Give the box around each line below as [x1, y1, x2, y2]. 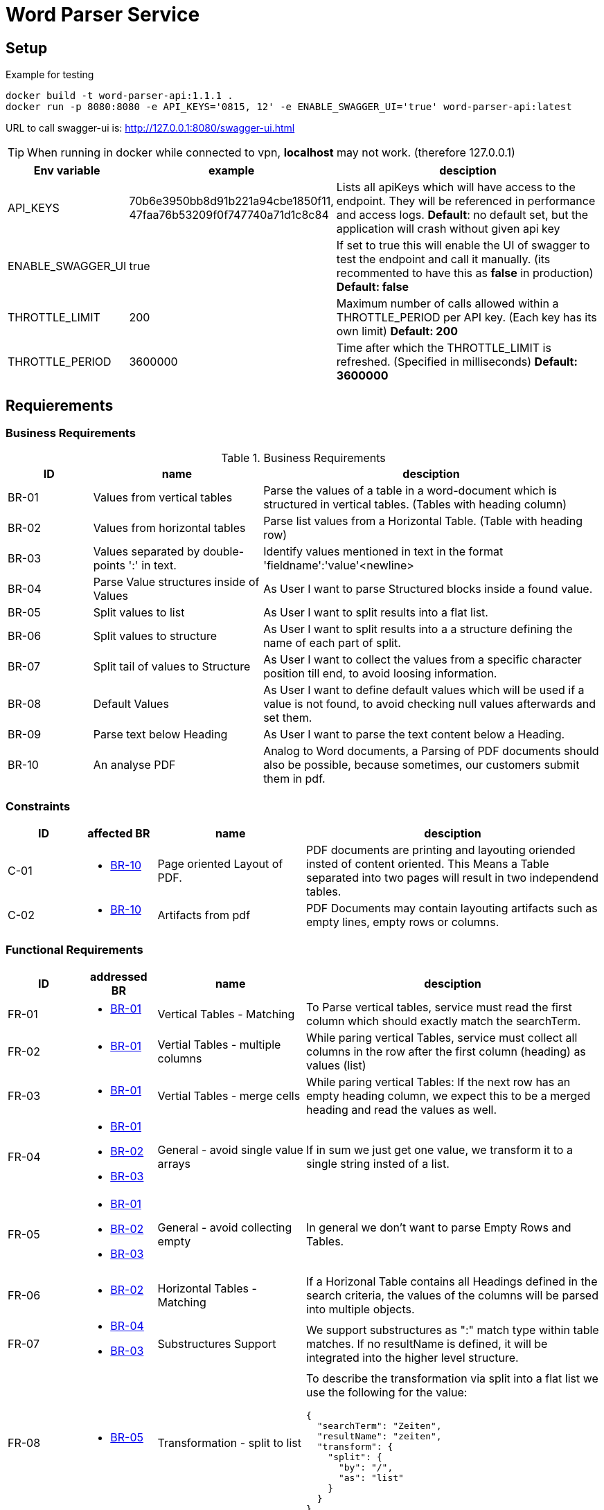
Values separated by [93, 544, 200, 559]
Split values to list [93, 605, 185, 620]
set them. [263, 711, 312, 725]
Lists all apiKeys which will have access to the [336, 180, 576, 195]
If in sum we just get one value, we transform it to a [306, 1142, 573, 1157]
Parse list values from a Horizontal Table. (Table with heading [263, 514, 583, 528]
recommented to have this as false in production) [336, 266, 594, 281]
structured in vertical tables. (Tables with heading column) [263, 497, 567, 512]
